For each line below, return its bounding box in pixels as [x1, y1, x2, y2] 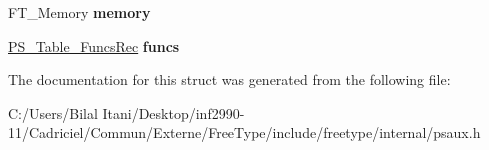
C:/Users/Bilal [8, 102, 98, 123]
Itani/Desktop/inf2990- [102, 102, 245, 123]
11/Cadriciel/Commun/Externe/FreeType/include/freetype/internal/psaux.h [8, 122, 481, 143]
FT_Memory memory [8, 2, 151, 22]
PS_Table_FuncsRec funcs [8, 35, 180, 56]
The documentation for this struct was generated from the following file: [8, 69, 451, 90]
